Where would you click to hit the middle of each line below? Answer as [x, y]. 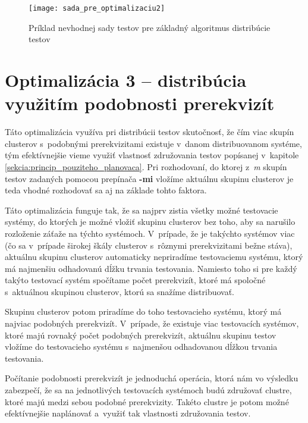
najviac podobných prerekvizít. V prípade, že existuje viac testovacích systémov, [152, 323]
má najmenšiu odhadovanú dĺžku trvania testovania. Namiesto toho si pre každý [151, 268]
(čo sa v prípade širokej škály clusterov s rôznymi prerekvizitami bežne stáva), [149, 245]
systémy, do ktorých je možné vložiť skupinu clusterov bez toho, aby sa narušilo [150, 222]
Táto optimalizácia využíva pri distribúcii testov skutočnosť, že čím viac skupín [150, 132]
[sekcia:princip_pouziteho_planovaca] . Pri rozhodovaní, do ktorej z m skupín [146, 166]
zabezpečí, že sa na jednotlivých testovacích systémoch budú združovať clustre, [148, 390]
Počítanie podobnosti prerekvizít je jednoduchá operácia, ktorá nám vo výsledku [152, 378]
